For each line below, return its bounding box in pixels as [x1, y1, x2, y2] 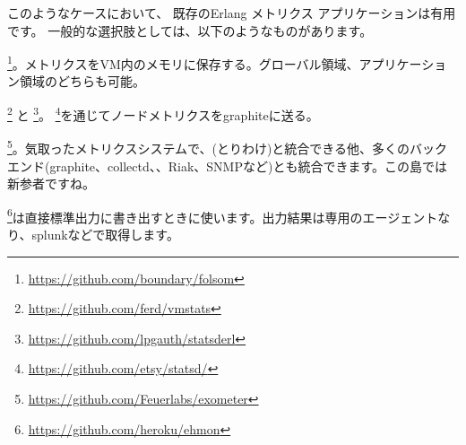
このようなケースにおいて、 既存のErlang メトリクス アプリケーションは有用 [7, 4, 456, 22]
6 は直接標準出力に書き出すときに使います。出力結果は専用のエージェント [7, 205, 438, 226]
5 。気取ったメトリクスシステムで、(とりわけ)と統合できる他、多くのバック [7, 136, 448, 157]
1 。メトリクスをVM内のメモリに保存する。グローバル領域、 [7, 52, 359, 73]
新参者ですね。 [7, 174, 95, 193]
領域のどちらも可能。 [19, 72, 145, 91]
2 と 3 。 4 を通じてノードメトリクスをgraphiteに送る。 [7, 103, 319, 124]
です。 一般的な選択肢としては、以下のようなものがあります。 [7, 21, 373, 39]
